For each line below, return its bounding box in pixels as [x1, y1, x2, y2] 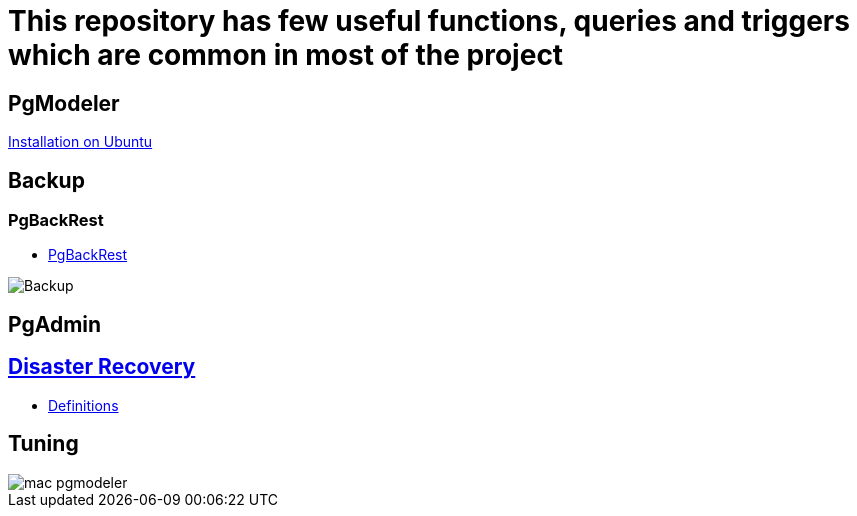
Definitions [48, 396, 119, 414]
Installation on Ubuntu [8, 133, 153, 151]
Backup [8, 167, 85, 193]
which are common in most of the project [8, 38, 564, 72]
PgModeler [8, 90, 120, 116]
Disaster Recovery [8, 354, 196, 380]
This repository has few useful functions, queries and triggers [8, 4, 850, 38]
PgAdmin [8, 311, 102, 337]
